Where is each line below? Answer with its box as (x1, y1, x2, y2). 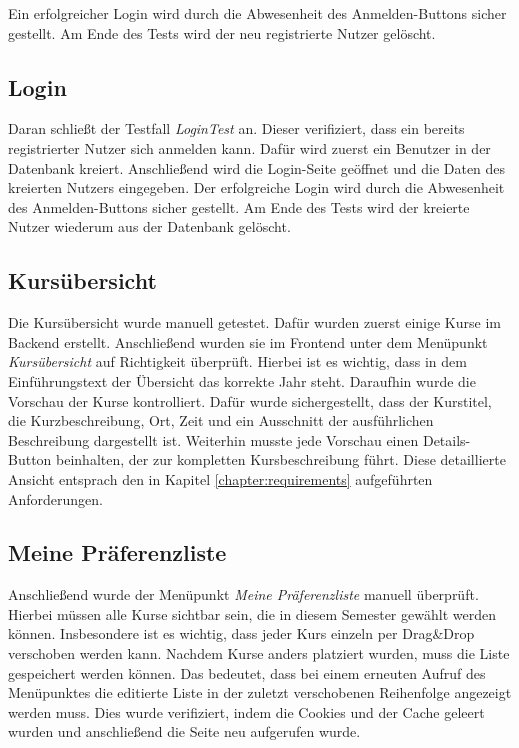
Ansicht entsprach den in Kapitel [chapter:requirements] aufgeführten (8, 468, 433, 489)
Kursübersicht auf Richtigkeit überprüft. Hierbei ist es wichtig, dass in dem (8, 351, 467, 372)
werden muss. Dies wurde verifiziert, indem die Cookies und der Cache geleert (8, 701, 485, 722)
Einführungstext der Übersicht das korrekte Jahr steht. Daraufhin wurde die (8, 370, 476, 391)
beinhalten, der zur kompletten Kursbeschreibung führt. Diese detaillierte (56, 449, 506, 470)
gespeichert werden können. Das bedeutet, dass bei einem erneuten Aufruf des (8, 662, 486, 683)
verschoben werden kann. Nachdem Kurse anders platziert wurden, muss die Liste (8, 643, 510, 664)
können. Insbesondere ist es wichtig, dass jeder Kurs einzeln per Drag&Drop (8, 623, 475, 644)
